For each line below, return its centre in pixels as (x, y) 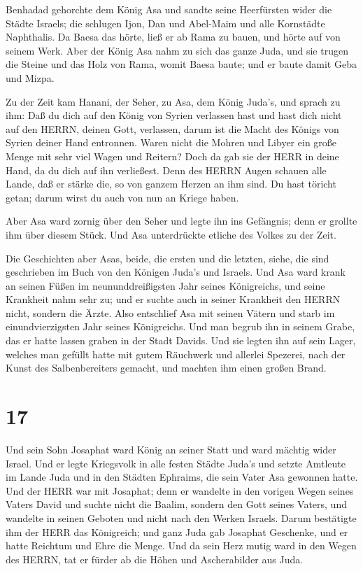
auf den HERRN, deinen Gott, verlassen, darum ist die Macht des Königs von (172, 128)
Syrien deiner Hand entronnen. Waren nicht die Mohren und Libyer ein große (171, 142)
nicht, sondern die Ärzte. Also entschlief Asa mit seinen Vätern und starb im (170, 312)
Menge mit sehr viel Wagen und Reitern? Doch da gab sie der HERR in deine (172, 156)
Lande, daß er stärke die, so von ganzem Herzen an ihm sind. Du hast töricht (171, 184)
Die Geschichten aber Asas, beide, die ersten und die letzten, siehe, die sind (168, 258)
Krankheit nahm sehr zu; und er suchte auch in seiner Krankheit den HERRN (173, 299)
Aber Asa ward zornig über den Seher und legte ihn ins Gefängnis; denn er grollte (181, 221)
